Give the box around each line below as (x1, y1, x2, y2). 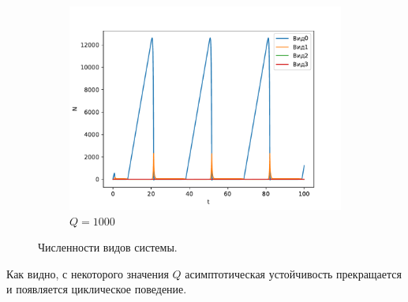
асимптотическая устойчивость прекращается (185, 265, 402, 281)
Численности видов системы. (38, 239, 178, 255)
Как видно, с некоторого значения (6, 265, 169, 281)
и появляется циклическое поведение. (6, 281, 187, 297)
